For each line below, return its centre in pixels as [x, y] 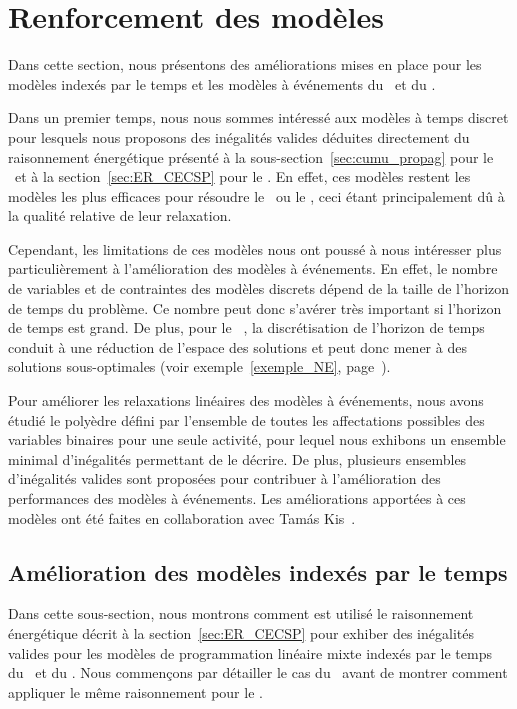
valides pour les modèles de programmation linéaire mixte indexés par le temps [250, 652]
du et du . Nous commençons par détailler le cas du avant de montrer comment [258, 672]
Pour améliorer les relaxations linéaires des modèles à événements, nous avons [246, 400]
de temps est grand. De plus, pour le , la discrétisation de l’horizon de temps [246, 327]
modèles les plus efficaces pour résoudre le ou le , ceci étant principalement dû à [256, 195]
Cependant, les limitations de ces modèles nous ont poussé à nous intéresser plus [255, 248]
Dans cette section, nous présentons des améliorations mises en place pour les [245, 64]
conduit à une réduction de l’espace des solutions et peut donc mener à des [237, 346]
